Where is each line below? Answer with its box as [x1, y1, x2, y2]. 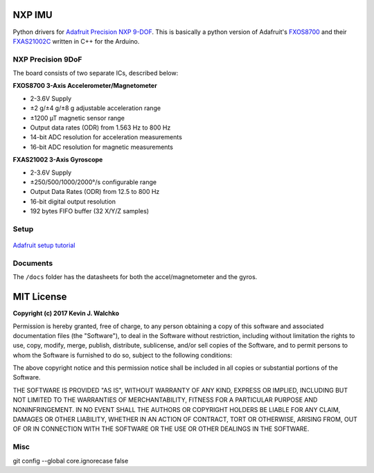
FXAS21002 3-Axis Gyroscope [12, 156, 103, 164]
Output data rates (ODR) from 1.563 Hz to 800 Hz [30, 123, 171, 132]
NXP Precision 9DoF [12, 54, 82, 64]
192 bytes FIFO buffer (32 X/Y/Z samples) [30, 207, 149, 215]
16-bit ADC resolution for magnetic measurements [30, 143, 173, 151]
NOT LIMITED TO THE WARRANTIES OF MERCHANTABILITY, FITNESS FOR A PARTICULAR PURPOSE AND [12, 395, 318, 404]
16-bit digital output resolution [30, 197, 116, 206]
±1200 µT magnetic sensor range [30, 114, 125, 122]
